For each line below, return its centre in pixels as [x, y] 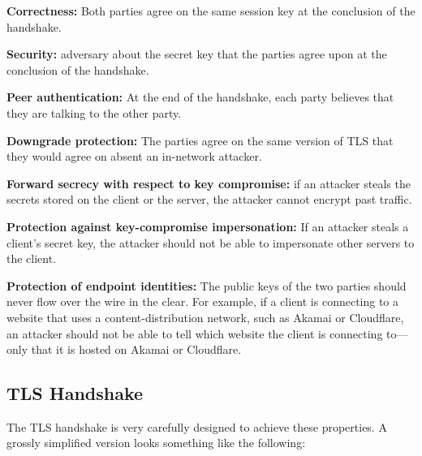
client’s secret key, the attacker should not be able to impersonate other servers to [211, 242]
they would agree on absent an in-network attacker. [134, 156]
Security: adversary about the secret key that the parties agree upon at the [197, 54]
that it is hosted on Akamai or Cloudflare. [136, 349]
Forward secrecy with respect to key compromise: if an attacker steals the [209, 183]
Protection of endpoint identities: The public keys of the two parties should [207, 285]
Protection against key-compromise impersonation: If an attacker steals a [208, 226]
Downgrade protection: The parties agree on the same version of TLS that [200, 140]
